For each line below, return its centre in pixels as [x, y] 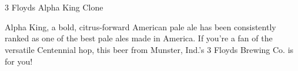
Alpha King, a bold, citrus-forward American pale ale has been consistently [140, 26]
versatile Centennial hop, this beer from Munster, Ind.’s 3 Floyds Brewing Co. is [149, 49]
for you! [19, 61]
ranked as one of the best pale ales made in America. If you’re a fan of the [139, 38]
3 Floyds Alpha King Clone [54, 7]
